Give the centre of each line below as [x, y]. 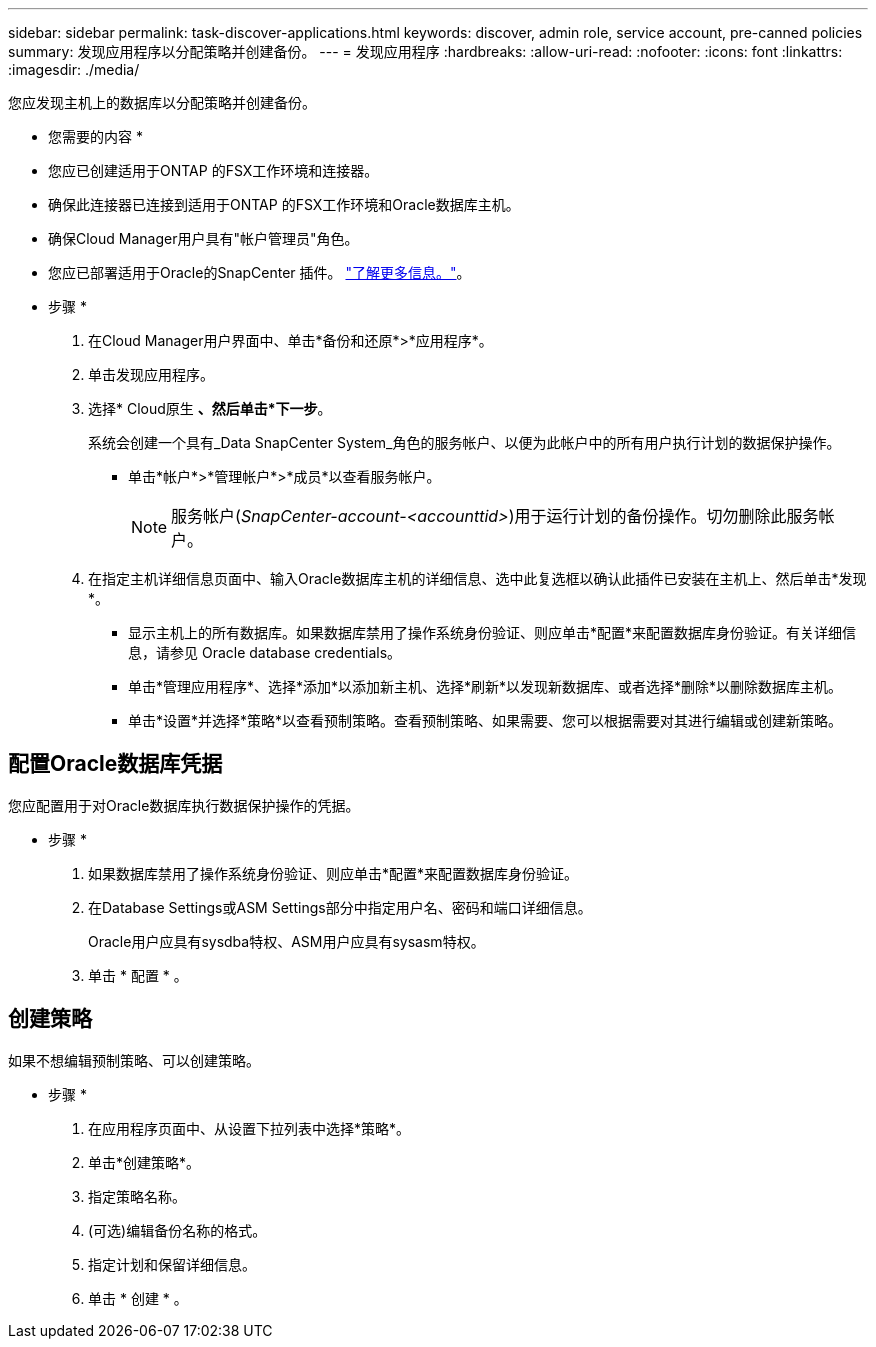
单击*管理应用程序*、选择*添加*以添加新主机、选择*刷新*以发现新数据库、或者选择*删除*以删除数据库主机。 [485, 686]
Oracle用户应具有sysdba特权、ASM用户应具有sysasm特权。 [286, 941]
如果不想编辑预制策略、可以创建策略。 [134, 1060]
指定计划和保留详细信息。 [172, 1264]
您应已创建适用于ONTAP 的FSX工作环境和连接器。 [213, 170]
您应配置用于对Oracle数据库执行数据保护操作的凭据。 [184, 805]
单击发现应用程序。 [151, 374]
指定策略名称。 [137, 1196]
